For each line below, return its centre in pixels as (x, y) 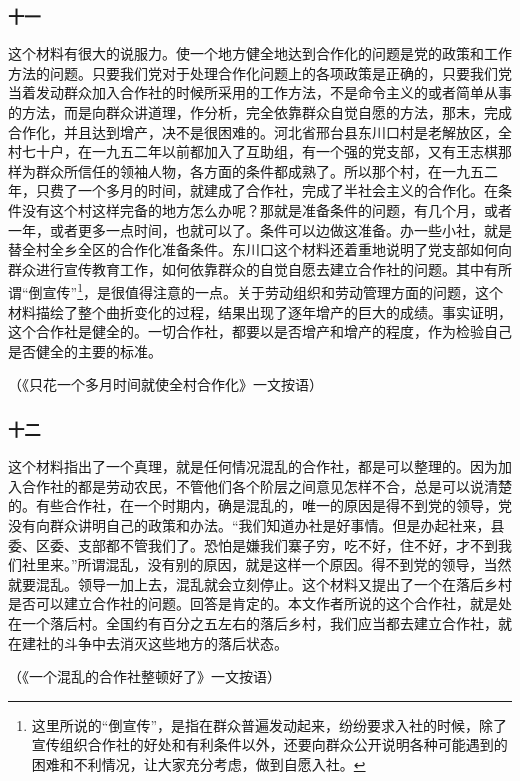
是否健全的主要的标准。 (85, 350)
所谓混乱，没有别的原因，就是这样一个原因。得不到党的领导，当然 (294, 564)
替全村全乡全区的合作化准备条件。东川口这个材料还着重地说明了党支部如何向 (260, 249)
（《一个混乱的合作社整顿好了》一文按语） (144, 676)
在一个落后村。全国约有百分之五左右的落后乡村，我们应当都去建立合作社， (253, 622)
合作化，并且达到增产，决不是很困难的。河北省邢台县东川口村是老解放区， (253, 131)
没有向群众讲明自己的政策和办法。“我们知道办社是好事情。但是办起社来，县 (256, 524)
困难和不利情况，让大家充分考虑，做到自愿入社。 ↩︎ (198, 763)
